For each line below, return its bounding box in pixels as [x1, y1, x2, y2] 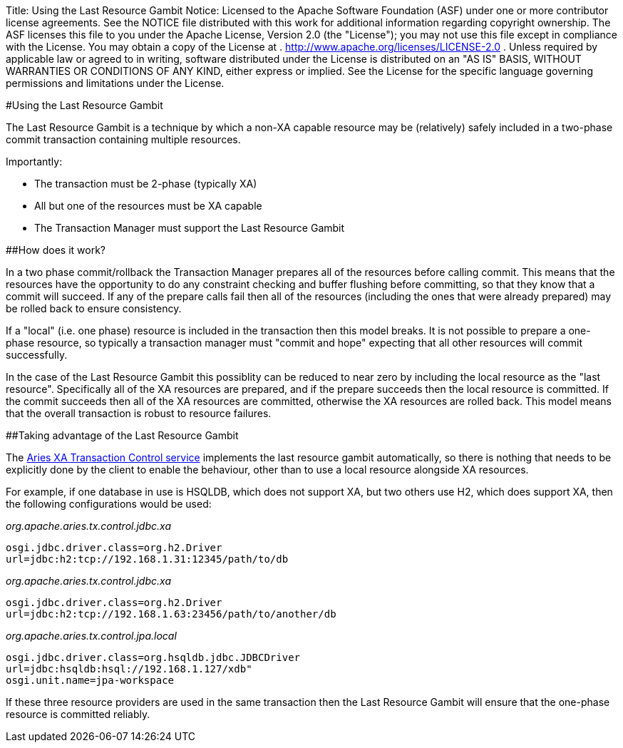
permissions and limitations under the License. [6, 77, 225, 89]
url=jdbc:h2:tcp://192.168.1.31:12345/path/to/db [6, 553, 289, 565]
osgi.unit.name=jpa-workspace [6, 675, 175, 686]
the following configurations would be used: [6, 498, 212, 510]
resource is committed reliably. [6, 708, 150, 720]
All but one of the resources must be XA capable [34, 200, 262, 212]
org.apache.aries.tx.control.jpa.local [6, 630, 177, 642]
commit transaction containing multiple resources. [6, 133, 241, 145]
